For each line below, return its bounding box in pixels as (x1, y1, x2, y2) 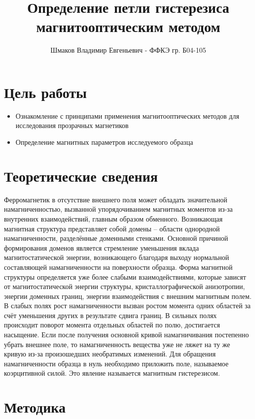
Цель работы (4, 82, 87, 102)
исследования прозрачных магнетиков (15, 120, 129, 130)
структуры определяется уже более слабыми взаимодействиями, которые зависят (4, 271, 246, 282)
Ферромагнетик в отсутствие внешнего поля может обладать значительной (4, 194, 227, 204)
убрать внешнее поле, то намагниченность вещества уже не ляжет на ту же (4, 339, 230, 349)
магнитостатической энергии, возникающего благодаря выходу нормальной (4, 252, 229, 262)
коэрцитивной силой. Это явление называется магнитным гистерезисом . (4, 368, 220, 378)
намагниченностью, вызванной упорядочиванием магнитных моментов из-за (4, 204, 233, 214)
